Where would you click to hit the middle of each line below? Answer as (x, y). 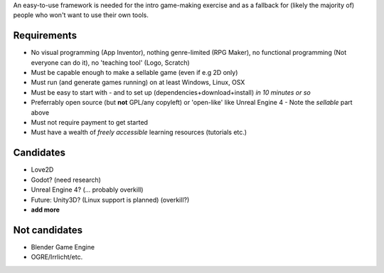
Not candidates (48, 230)
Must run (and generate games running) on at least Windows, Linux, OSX (138, 83)
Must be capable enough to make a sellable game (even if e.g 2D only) (134, 73)
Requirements (45, 36)
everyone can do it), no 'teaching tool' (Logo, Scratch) (110, 62)
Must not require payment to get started (90, 123)
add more (46, 210)
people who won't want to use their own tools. (81, 15)
